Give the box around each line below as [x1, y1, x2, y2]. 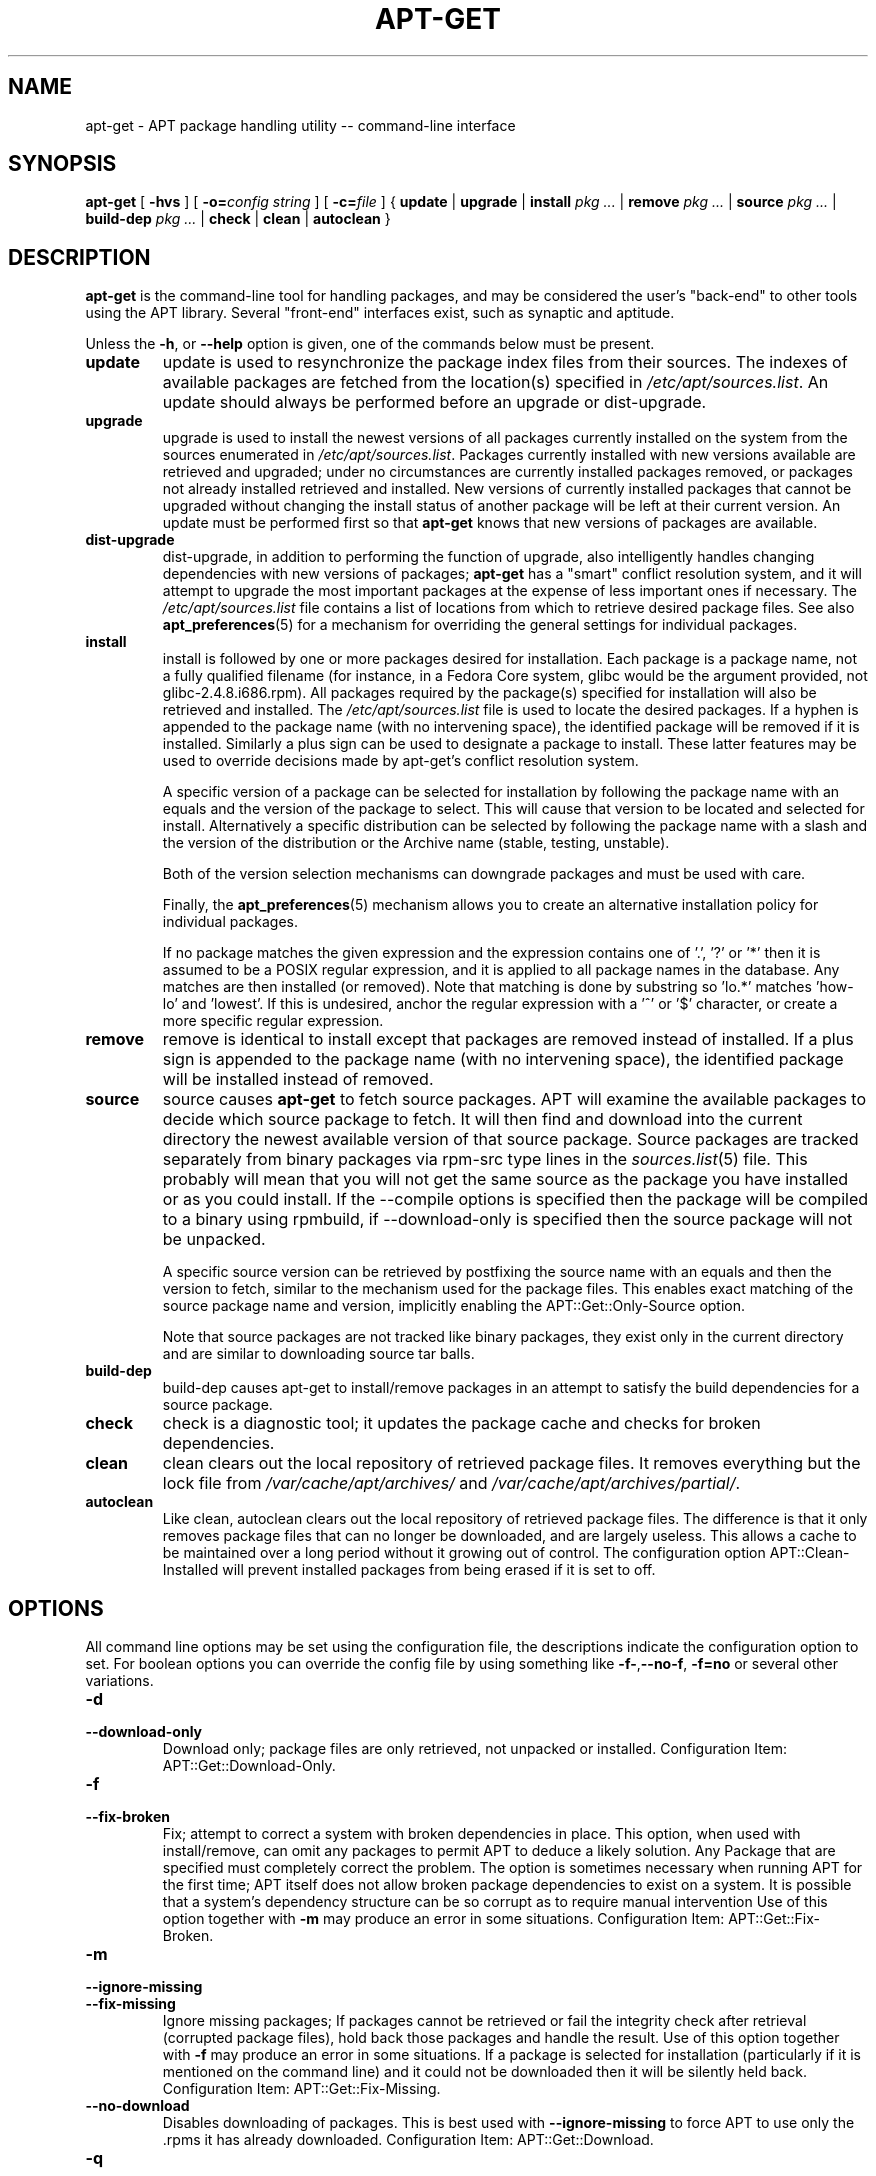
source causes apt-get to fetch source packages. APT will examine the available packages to [162, 1089, 866, 1110]
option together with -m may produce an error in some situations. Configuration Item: [162, 1910, 725, 1928]
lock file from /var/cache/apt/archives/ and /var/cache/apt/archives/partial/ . [162, 1473, 741, 1494]
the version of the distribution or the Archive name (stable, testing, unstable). [162, 834, 670, 852]
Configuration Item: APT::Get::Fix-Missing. [162, 2080, 441, 2098]
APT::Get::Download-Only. [162, 1757, 336, 1775]
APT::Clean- [769, 1544, 850, 1562]
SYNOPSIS [8, 151, 117, 177]
